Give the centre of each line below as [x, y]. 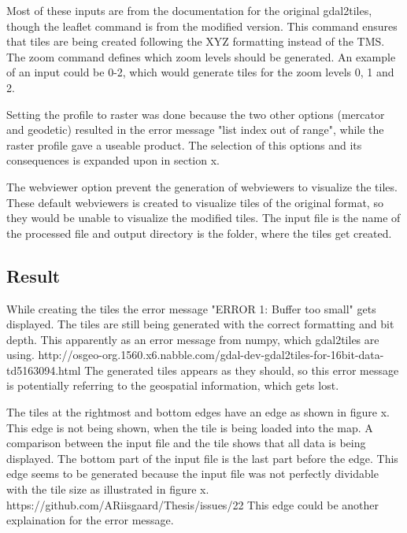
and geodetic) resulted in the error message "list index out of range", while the [195, 130]
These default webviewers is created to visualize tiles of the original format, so [195, 202]
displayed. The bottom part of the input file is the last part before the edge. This [202, 458]
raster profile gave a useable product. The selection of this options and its [184, 144]
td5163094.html [44, 370]
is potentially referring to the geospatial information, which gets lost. [173, 385]
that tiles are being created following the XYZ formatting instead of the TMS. [196, 41]
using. [20, 355]
